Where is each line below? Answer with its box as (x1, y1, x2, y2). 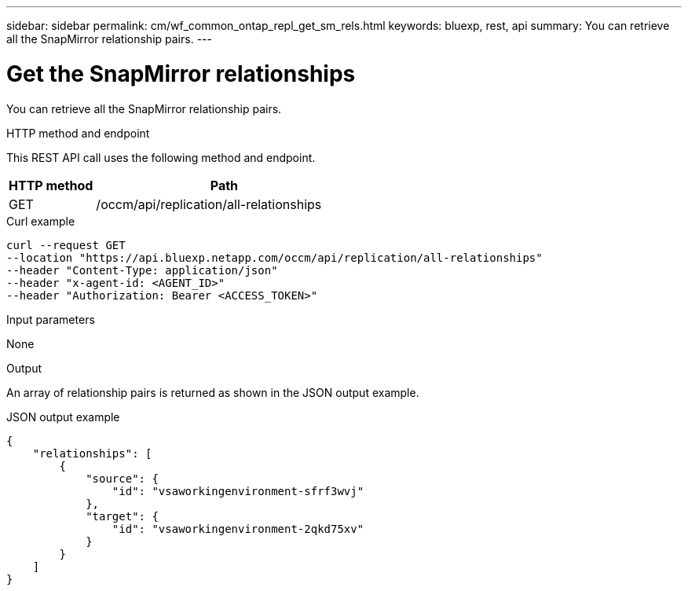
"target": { (86, 509, 159, 523)
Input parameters (6, 312, 95, 326)
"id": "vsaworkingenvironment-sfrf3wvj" (112, 484, 364, 497)
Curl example (6, 214, 75, 228)
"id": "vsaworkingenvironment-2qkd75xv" (112, 522, 364, 535)
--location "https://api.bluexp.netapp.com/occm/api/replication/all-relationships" (6, 251, 543, 264)
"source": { (86, 472, 159, 485)
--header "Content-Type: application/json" (6, 263, 278, 277)
